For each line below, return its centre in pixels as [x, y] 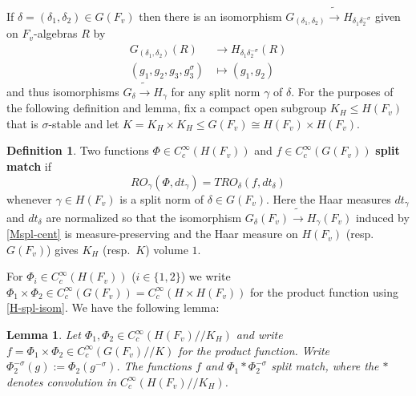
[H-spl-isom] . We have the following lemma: [113, 307]
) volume [167, 249]
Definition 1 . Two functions [78, 150]
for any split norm [216, 91]
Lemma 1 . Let [44, 335]
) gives [63, 249]
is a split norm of [162, 198]
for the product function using [325, 291]
